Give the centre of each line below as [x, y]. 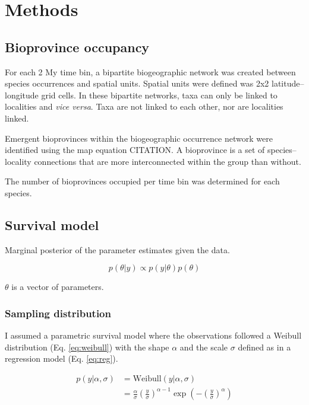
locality [18, 161]
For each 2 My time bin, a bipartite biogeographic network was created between [150, 71]
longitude [22, 95]
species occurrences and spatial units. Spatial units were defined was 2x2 [137, 83]
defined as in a [264, 347]
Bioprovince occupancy [77, 47]
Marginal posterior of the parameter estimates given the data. [117, 249]
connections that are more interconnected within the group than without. [168, 161]
